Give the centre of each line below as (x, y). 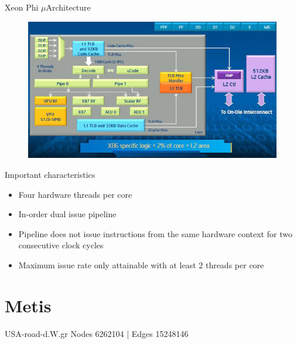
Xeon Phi (22, 7)
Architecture (68, 7)
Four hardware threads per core (75, 194)
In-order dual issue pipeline (67, 214)
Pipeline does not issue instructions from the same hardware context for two (155, 233)
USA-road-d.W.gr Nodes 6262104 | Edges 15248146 (97, 333)
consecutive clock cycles (61, 245)
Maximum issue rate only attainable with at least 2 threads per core (141, 265)
